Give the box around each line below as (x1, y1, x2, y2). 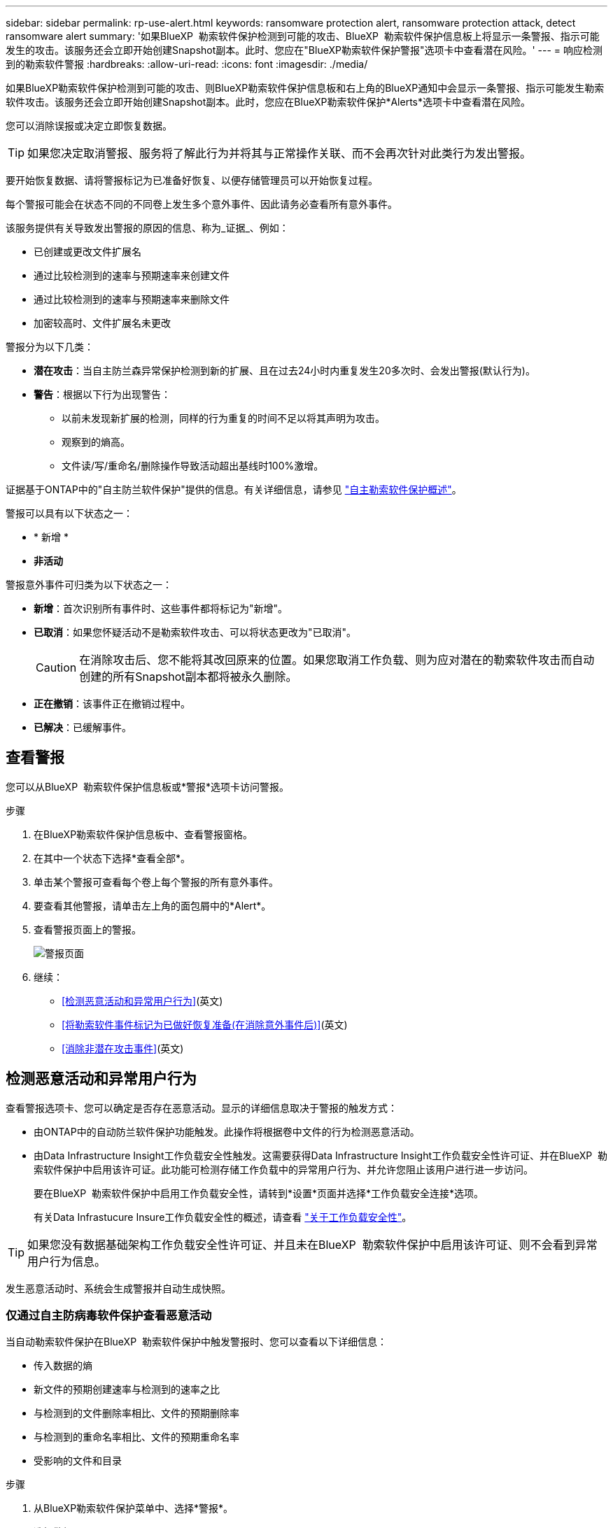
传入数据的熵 (34, 1359, 92, 1372)
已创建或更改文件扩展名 (34, 246, 141, 257)
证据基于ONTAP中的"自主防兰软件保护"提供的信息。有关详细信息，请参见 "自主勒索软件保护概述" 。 (6, 483, 462, 495)
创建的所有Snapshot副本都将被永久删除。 (79, 670, 297, 684)
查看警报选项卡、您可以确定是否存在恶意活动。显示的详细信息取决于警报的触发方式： (6, 1101, 397, 1114)
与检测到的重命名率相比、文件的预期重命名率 (34, 1431, 239, 1443)
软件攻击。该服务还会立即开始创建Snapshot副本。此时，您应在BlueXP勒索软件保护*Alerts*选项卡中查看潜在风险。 (6, 96, 530, 108)
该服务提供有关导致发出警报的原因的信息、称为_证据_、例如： (6, 222, 289, 234)
